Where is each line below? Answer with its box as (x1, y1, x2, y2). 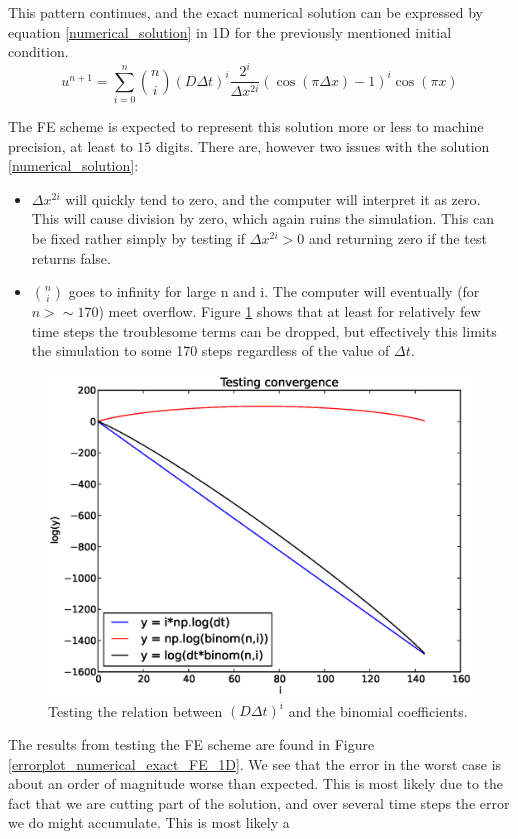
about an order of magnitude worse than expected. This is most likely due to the (8, 773, 504, 794)
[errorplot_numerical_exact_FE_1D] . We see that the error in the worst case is (8, 753, 502, 774)
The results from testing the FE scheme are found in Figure (8, 734, 375, 755)
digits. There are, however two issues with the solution (155, 135, 490, 156)
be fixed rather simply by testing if (31, 228, 246, 249)
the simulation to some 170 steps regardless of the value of (31, 340, 390, 361)
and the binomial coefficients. (288, 700, 468, 721)
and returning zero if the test (308, 228, 487, 249)
